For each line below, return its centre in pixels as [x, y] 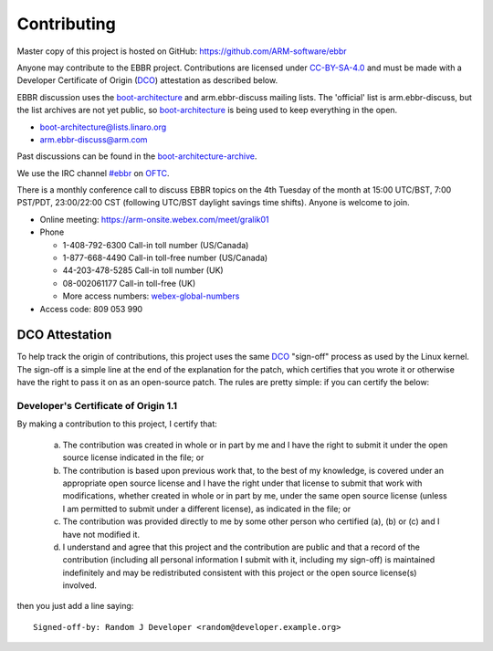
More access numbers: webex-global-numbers [151, 296]
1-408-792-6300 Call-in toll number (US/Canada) [156, 245]
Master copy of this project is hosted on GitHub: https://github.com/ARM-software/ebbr [182, 51]
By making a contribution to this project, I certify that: [117, 424]
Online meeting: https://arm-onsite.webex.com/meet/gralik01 [154, 219]
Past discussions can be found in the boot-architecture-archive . [137, 156]
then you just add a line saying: [75, 606]
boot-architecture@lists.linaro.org [103, 127]
